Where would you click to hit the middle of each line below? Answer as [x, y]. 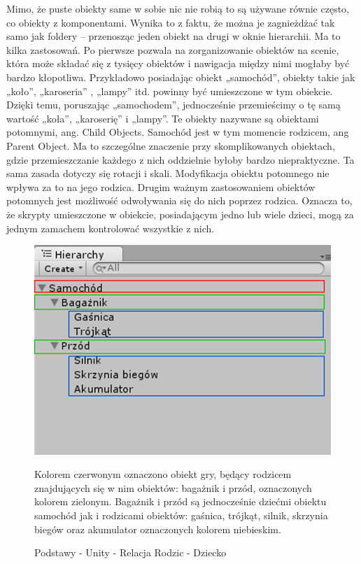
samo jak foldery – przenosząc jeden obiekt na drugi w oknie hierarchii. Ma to [174, 36]
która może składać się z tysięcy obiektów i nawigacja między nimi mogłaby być [178, 63]
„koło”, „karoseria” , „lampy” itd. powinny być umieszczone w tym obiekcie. [170, 91]
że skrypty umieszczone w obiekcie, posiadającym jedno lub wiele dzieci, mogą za [180, 214]
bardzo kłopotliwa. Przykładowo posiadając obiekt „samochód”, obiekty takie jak [181, 77]
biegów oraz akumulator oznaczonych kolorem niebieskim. [158, 529]
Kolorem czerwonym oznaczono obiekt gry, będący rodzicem [163, 474]
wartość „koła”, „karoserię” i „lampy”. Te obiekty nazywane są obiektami [163, 118]
